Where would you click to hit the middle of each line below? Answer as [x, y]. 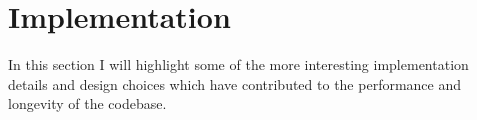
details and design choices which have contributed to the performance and [235, 83]
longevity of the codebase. [87, 103]
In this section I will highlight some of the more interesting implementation [238, 64]
